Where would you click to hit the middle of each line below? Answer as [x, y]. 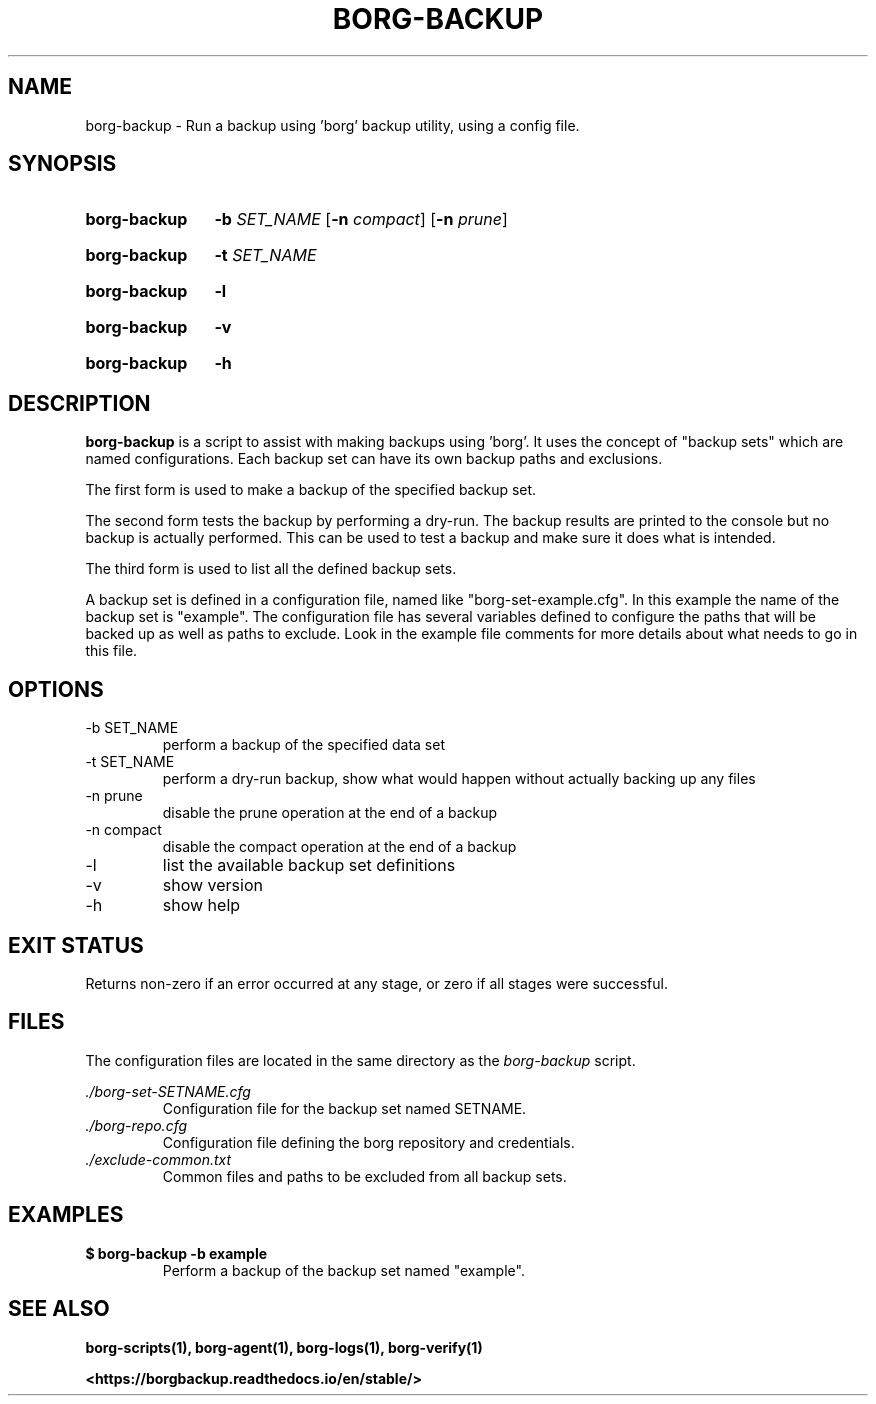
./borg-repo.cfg [136, 1125]
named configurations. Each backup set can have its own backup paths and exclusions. [374, 459]
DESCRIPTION [79, 403]
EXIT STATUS [76, 945]
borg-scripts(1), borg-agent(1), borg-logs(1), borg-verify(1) [284, 1347]
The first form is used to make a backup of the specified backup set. [311, 490]
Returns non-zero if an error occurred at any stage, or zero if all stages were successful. [376, 983]
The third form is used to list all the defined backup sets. [271, 569]
